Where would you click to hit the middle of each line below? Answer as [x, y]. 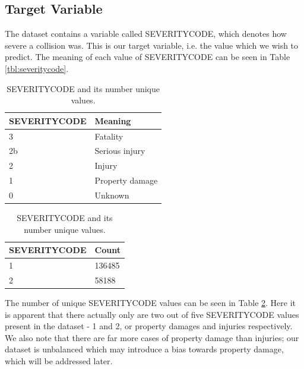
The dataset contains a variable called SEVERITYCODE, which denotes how [146, 34]
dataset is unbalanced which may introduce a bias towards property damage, [144, 349]
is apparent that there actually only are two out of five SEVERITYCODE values [152, 314]
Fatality [109, 136]
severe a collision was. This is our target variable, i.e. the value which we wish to [152, 45]
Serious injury [120, 151]
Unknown [112, 195]
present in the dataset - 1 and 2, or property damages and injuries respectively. [149, 326]
